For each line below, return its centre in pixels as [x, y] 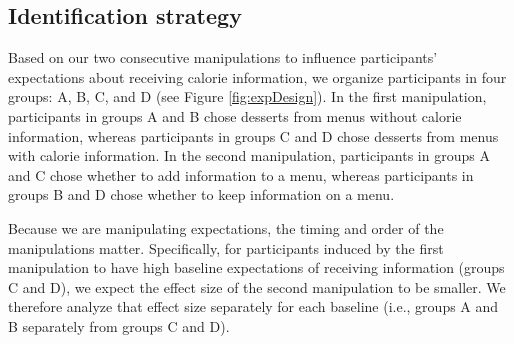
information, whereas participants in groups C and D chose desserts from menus [253, 135]
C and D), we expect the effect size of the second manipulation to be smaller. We [257, 286]
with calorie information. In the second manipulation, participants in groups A [249, 155]
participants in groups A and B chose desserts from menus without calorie [235, 115]
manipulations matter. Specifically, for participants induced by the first [226, 247]
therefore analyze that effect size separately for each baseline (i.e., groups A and [253, 306]
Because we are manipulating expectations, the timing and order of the [226, 227]
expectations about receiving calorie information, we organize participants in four [257, 76]
